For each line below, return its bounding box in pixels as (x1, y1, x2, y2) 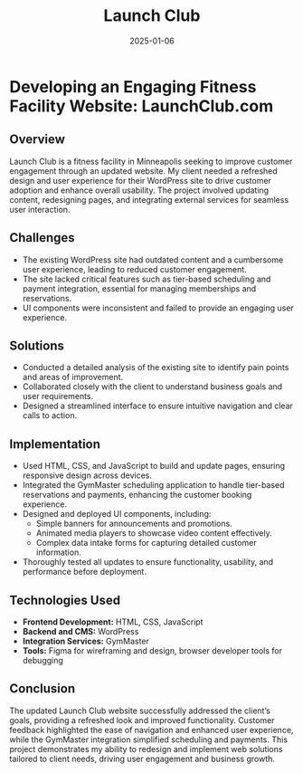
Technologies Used (9, 592, 120, 607)
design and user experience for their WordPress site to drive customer (9, 175, 271, 186)
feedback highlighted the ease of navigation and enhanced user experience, (9, 724, 294, 735)
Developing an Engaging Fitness (9, 76, 257, 97)
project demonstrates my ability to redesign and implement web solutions (9, 743, 283, 754)
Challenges (9, 230, 75, 245)
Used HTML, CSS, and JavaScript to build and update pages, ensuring (22, 461, 286, 472)
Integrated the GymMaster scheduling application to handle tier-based (22, 480, 285, 491)
